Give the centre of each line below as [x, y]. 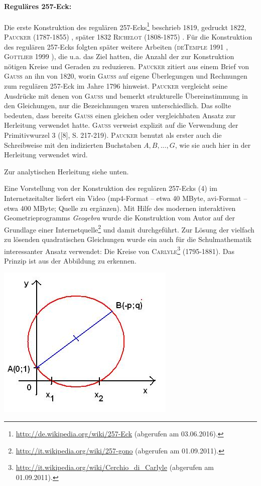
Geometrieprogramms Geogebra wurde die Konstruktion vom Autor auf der [120, 218]
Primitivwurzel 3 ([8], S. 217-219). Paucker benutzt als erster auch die [113, 135]
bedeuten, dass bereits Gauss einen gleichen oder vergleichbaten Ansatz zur [120, 115]
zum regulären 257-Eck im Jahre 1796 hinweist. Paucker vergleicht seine [116, 86]
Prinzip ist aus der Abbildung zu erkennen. [70, 260]
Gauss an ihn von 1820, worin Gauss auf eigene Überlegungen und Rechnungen [126, 76]
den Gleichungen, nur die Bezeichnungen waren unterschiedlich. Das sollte [118, 105]
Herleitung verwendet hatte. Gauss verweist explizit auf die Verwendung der [121, 125]
